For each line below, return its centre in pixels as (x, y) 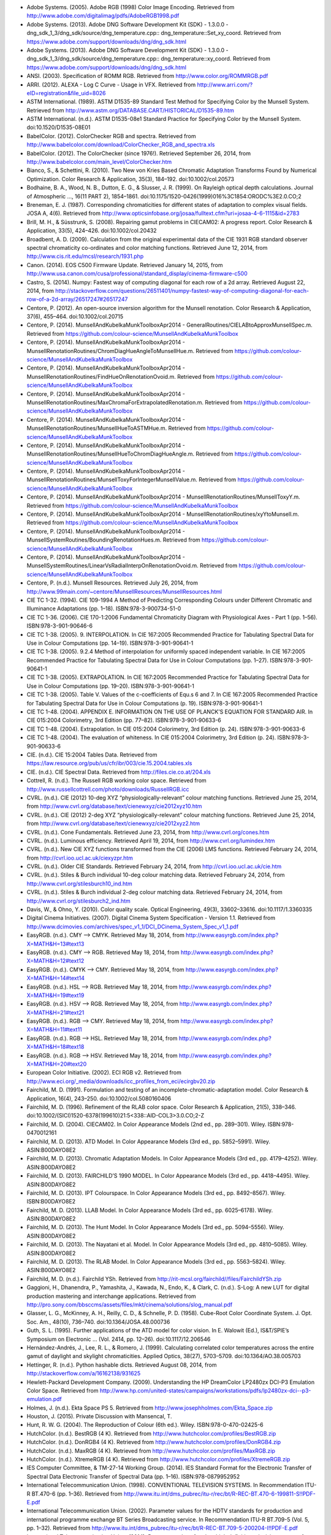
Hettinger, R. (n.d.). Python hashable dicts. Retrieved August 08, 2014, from (122, 1365)
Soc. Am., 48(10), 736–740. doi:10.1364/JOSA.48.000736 (98, 1322)
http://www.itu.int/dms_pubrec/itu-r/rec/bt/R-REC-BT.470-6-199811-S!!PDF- (219, 1494)
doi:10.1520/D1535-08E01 (59, 127)
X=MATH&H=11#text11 (54, 1030)
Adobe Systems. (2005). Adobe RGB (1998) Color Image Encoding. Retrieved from (131, 7)
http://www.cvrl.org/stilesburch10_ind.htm (80, 884)
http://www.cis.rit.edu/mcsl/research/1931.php (85, 256)
